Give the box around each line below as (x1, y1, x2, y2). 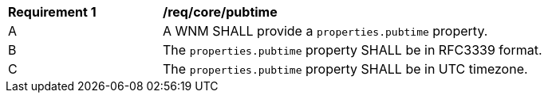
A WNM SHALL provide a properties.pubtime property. (163, 23, 488, 39)
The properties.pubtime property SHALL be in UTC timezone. (163, 61, 528, 77)
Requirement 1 (8, 4, 97, 20)
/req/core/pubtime (163, 4, 278, 20)
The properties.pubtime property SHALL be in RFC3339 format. (163, 42, 542, 58)
